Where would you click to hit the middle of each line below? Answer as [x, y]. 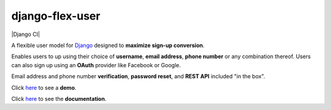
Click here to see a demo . [44, 87]
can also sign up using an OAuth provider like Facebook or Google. [96, 65]
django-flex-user [56, 16]
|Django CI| [25, 34]
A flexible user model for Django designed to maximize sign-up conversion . [108, 45]
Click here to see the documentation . [59, 98]
